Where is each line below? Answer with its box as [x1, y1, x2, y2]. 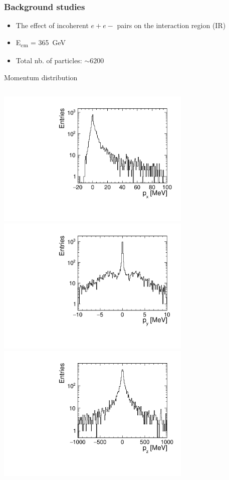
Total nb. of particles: [16, 55, 82, 65]
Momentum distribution [4, 72, 78, 82]
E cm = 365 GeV [16, 37, 66, 49]
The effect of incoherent [16, 20, 89, 31]
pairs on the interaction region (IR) [117, 20, 226, 31]
